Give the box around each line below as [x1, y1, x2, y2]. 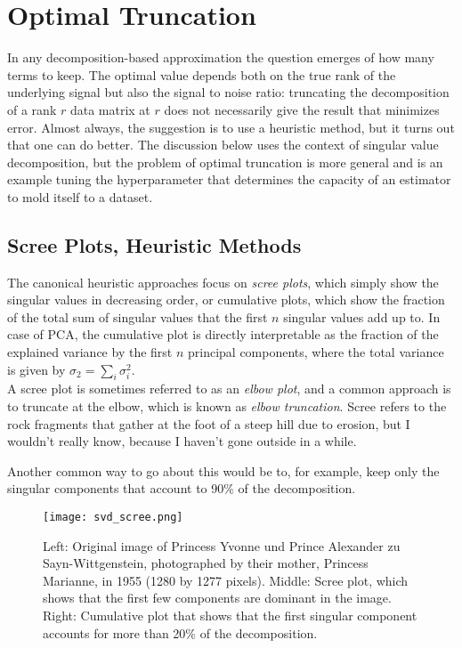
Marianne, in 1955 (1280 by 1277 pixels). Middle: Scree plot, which [43, 571, 409, 589]
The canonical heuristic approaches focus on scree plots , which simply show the [7, 272, 439, 291]
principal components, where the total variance [188, 343, 444, 361]
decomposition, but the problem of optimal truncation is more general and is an [7, 152, 443, 171]
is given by [7, 360, 66, 378]
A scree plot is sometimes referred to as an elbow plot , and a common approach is [7, 379, 451, 398]
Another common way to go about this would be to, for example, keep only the [7, 461, 440, 480]
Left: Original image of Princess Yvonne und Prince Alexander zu [43, 536, 401, 555]
